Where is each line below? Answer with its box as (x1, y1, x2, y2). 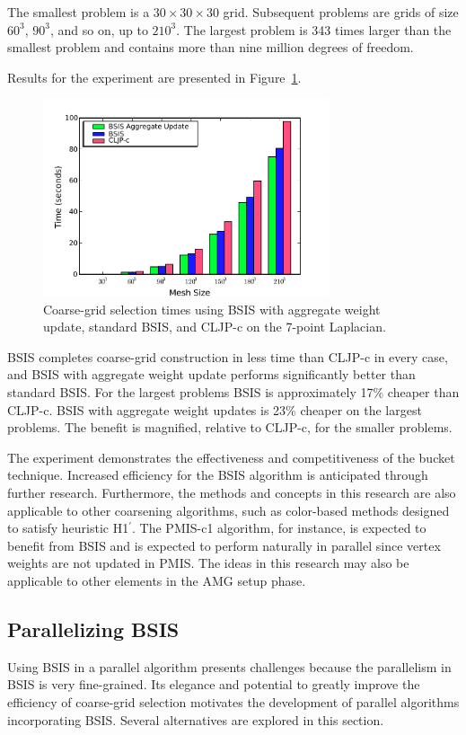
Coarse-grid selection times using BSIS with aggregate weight (43, 299, 381, 318)
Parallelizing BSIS (7, 615, 180, 642)
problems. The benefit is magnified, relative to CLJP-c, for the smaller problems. (7, 418, 453, 437)
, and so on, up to (49, 20, 148, 39)
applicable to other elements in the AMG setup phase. (7, 571, 306, 589)
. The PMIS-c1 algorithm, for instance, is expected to (132, 518, 426, 537)
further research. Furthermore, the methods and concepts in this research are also (7, 483, 456, 501)
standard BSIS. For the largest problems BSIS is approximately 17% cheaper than (7, 382, 460, 401)
